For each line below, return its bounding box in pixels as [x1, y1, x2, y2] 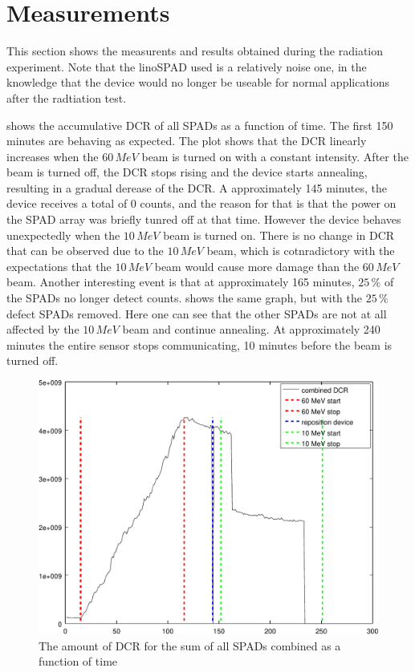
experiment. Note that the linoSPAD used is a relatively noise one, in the [6, 58, 367, 75]
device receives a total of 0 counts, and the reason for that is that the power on [6, 195, 397, 212]
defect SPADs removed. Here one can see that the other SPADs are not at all [6, 305, 387, 322]
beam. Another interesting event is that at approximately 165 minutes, [6, 273, 355, 290]
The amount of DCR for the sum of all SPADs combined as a [39, 637, 341, 654]
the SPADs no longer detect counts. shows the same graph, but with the [6, 289, 363, 306]
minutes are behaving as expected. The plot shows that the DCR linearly [6, 132, 367, 149]
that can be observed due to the [6, 242, 164, 259]
